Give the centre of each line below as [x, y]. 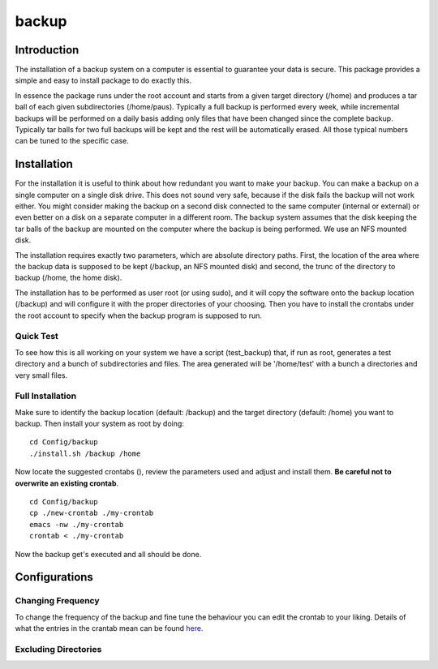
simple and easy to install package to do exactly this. [103, 80]
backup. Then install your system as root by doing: [99, 424]
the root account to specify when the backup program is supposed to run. [139, 315]
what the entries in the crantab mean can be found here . [109, 628]
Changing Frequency [58, 601]
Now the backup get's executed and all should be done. [108, 554]
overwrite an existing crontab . [67, 483]
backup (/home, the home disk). [69, 278]
